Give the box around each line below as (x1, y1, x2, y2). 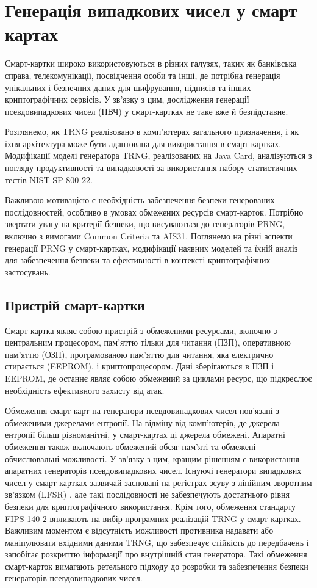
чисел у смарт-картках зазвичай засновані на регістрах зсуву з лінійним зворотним (5, 476, 312, 488)
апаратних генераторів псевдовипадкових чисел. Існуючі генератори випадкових (5, 464, 302, 477)
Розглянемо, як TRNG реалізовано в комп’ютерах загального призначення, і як (5, 125, 299, 138)
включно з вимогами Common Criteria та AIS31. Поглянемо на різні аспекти (5, 230, 293, 242)
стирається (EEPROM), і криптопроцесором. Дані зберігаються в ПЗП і (5, 360, 274, 372)
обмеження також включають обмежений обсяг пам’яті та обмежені (5, 440, 256, 452)
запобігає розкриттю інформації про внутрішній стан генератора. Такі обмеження (5, 548, 307, 561)
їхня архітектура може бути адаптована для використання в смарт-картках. (5, 137, 282, 150)
